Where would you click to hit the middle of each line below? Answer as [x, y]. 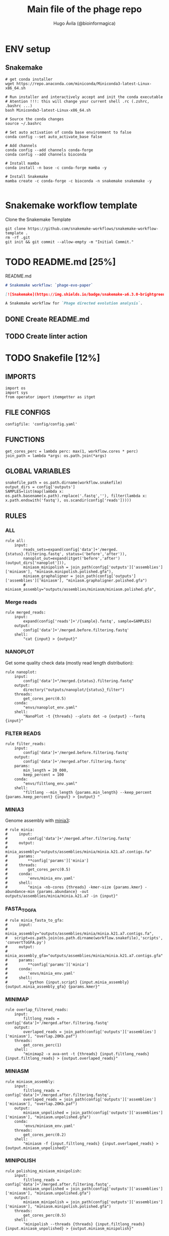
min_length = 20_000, [46, 771]
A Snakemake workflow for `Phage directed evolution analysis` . [74, 303]
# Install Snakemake [27, 176]
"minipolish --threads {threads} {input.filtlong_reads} [84, 1224]
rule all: [16, 541]
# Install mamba [22, 163]
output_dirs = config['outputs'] [40, 487]
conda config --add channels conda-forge [49, 150]
